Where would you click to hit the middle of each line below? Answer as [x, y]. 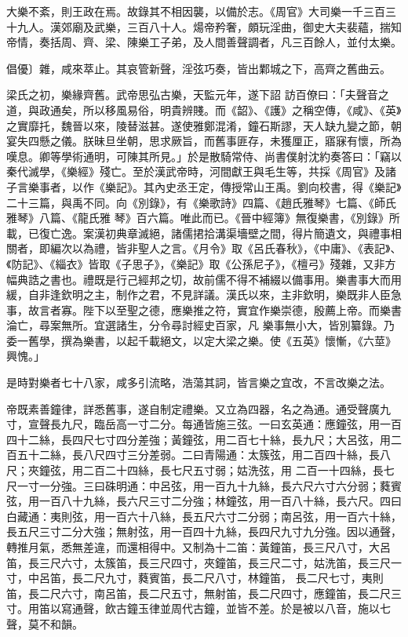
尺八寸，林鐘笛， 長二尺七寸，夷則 [293, 578]
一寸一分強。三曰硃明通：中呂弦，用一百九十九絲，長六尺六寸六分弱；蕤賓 [209, 485]
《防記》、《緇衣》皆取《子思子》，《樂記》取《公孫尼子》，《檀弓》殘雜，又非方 [201, 263]
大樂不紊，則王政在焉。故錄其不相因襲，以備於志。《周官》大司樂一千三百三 [201, 11]
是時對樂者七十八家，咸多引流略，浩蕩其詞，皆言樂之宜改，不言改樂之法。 [199, 382]
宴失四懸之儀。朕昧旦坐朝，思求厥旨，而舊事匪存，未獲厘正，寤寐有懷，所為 [204, 141]
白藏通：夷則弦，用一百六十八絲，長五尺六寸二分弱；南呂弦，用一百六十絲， [204, 516]
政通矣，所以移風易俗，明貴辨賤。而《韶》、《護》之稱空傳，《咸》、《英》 [220, 109]
